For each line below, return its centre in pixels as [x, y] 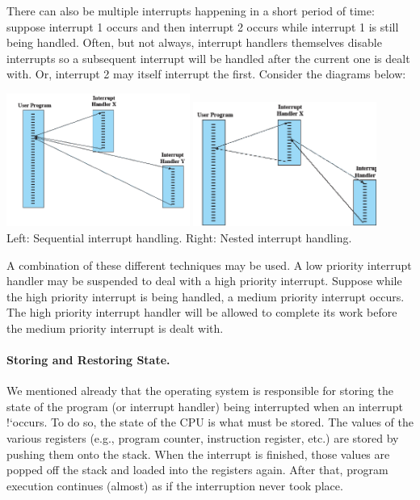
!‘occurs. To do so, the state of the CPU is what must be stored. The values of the [210, 422]
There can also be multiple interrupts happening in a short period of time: [191, 11]
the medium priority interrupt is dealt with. [115, 328]
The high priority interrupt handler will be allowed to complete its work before [202, 312]
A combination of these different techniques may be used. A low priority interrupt [209, 265]
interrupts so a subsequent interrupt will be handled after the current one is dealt [208, 58]
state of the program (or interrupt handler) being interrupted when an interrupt [205, 406]
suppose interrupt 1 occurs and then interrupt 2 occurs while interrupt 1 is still [203, 26]
